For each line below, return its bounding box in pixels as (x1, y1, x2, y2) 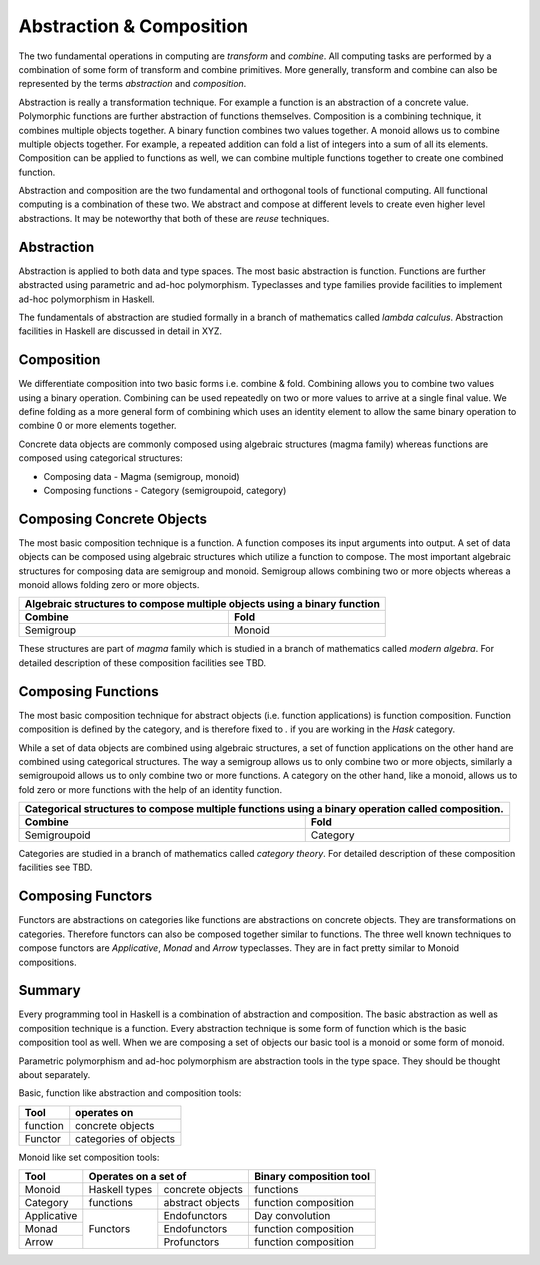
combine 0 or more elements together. (18, 420, 177, 432)
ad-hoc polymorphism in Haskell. (18, 293, 155, 305)
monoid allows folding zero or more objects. (18, 579, 200, 591)
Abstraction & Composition (18, 15, 249, 37)
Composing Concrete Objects (18, 510, 208, 527)
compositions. (18, 956, 77, 968)
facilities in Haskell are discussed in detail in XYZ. (18, 325, 223, 337)
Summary (18, 982, 81, 999)
